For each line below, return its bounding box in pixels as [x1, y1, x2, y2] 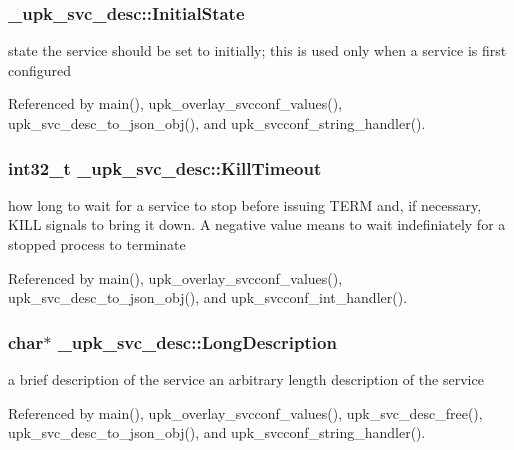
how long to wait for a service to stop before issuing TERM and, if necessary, [8, 194, 482, 215]
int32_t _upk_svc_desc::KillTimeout [8, 155, 322, 180]
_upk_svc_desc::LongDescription [57, 329, 337, 354]
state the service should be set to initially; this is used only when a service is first [8, 40, 507, 61]
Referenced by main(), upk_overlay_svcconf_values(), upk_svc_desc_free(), [8, 402, 483, 423]
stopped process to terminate [8, 234, 186, 254]
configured [8, 59, 72, 80]
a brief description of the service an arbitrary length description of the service [8, 369, 484, 389]
